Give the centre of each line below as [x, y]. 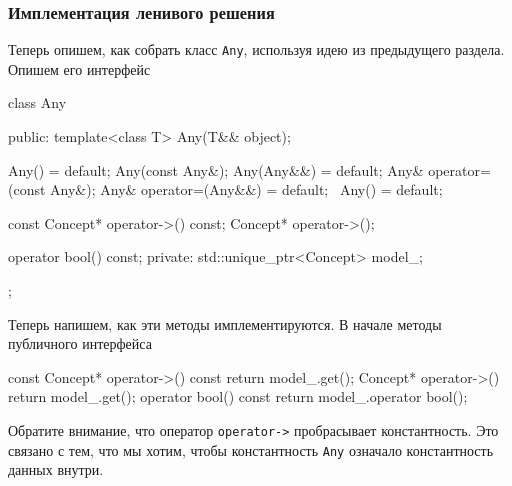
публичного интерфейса [80, 343]
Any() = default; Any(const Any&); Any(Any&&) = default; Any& [216, 169]
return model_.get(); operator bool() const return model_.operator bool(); [238, 396]
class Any [37, 102]
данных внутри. [56, 469]
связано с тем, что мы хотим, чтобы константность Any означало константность [251, 449]
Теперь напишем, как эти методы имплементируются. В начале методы [225, 323]
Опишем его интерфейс [79, 68]
